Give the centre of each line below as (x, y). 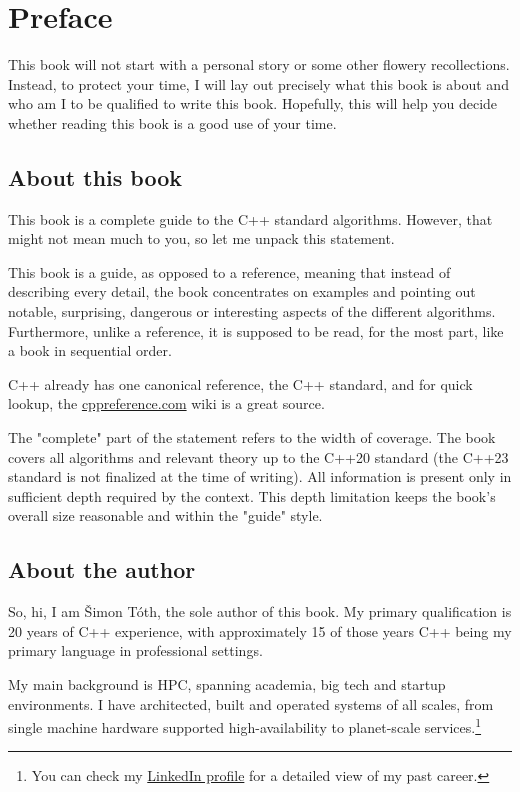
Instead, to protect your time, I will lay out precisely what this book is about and (258, 83)
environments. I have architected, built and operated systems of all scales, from (251, 703)
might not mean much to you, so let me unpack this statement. (201, 238)
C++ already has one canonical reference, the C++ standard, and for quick (240, 383)
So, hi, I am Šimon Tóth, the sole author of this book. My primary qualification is (260, 611)
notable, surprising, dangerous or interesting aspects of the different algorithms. (252, 311)
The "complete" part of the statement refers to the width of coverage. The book (252, 437)
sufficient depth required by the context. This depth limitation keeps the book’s (252, 495)
